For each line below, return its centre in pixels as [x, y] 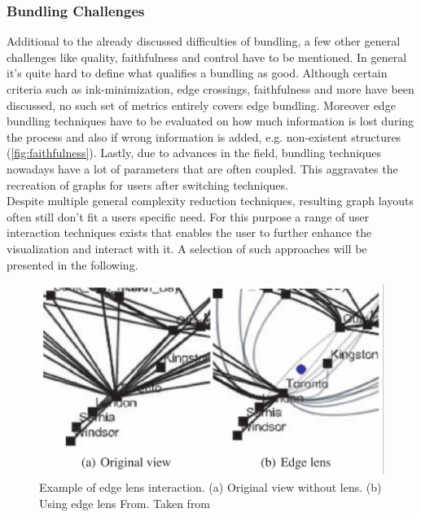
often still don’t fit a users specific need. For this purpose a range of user [188, 216]
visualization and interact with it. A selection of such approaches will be [187, 248]
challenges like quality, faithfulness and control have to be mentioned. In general [207, 57]
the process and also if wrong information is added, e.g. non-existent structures [204, 136]
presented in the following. [72, 264]
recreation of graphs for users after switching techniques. [147, 184]
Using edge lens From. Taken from [125, 503]
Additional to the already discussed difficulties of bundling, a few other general [204, 41]
